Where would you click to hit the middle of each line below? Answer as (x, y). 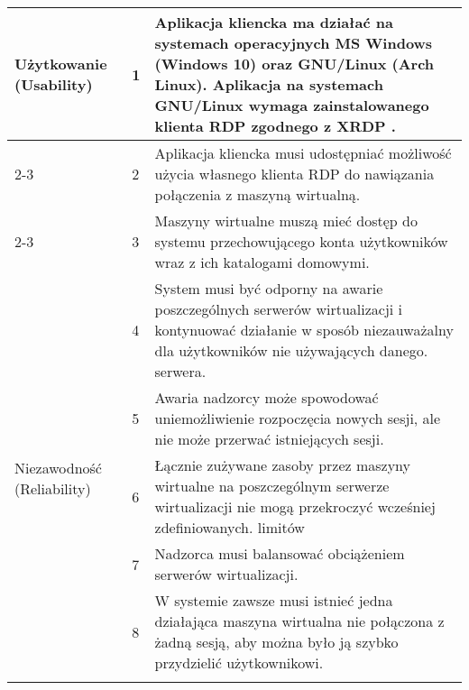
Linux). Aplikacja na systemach (269, 84)
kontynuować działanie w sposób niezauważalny (304, 330)
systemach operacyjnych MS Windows (294, 43)
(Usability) (54, 84)
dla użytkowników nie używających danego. (291, 350)
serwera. (180, 371)
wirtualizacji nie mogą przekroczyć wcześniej (295, 506)
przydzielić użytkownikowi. (239, 662)
